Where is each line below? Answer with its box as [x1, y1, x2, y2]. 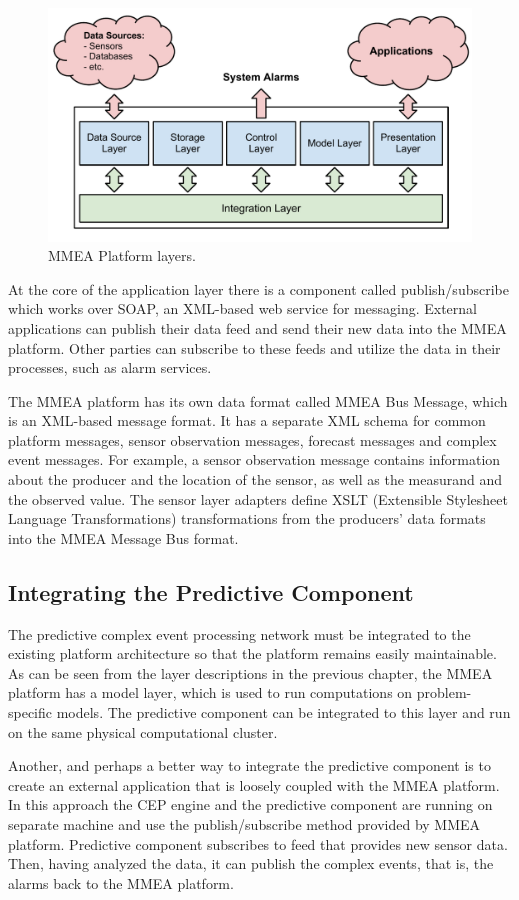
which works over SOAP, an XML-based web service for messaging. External [8, 298, 477, 319]
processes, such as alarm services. [8, 357, 212, 378]
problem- [416, 682, 472, 703]
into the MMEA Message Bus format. [8, 527, 239, 548]
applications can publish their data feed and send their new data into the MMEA [8, 317, 507, 338]
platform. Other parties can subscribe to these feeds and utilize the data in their [8, 337, 501, 358]
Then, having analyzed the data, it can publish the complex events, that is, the [8, 853, 494, 874]
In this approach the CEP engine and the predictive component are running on [8, 794, 493, 815]
